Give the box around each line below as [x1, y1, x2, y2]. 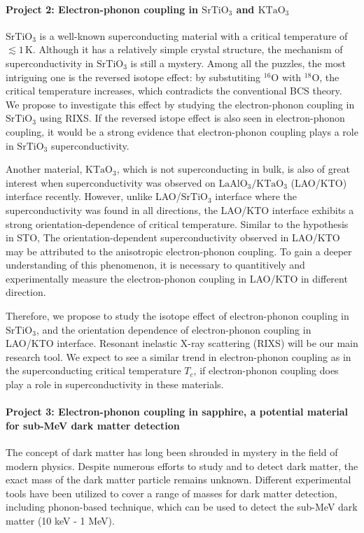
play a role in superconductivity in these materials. [6, 377, 224, 392]
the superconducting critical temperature [6, 363, 181, 378]
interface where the [215, 189, 297, 204]
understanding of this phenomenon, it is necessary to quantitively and [6, 257, 305, 272]
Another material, [6, 162, 83, 176]
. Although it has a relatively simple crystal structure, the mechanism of [32, 42, 343, 57]
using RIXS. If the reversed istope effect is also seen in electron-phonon [39, 111, 345, 125]
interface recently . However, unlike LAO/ [6, 189, 181, 204]
